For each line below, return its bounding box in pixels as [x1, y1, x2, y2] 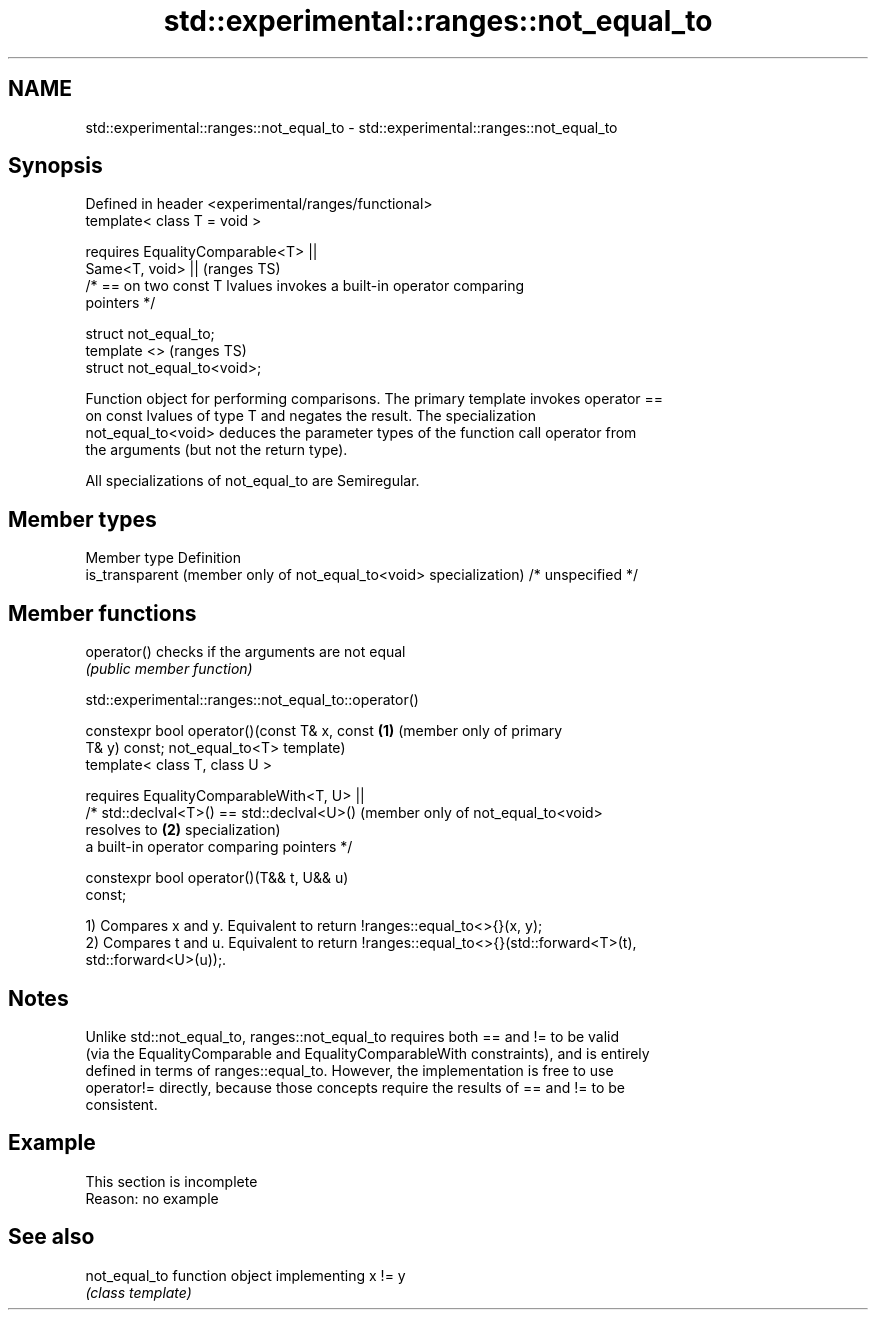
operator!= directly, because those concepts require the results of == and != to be [85, 1078, 625, 1096]
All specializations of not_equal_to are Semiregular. [85, 472, 420, 490]
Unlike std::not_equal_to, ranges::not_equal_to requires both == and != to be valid [85, 1027, 620, 1045]
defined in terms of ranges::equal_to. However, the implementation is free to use [85, 1061, 614, 1079]
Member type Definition [85, 549, 241, 567]
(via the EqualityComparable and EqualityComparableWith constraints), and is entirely [85, 1044, 650, 1062]
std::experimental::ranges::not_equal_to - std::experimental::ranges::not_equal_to [85, 118, 618, 136]
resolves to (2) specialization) [85, 821, 281, 839]
